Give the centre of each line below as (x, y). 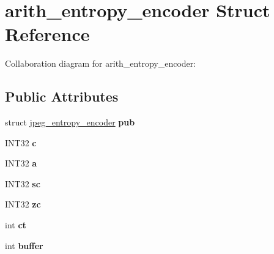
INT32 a (21, 163)
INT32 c (21, 142)
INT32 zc (23, 204)
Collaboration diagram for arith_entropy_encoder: (101, 63)
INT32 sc (23, 183)
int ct (16, 225)
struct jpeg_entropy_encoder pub (70, 122)
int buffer (24, 245)
